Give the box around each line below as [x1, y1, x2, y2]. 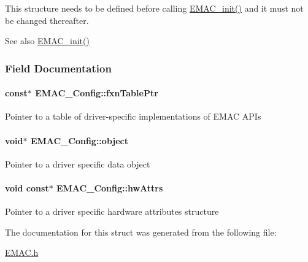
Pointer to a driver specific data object [5, 157, 150, 170]
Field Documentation [5, 60, 112, 75]
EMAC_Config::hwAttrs [56, 182, 163, 194]
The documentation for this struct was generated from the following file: [5, 225, 277, 238]
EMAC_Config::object [30, 134, 128, 147]
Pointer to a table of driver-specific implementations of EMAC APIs [5, 110, 261, 123]
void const [5, 182, 49, 194]
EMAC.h [5, 246, 39, 259]
